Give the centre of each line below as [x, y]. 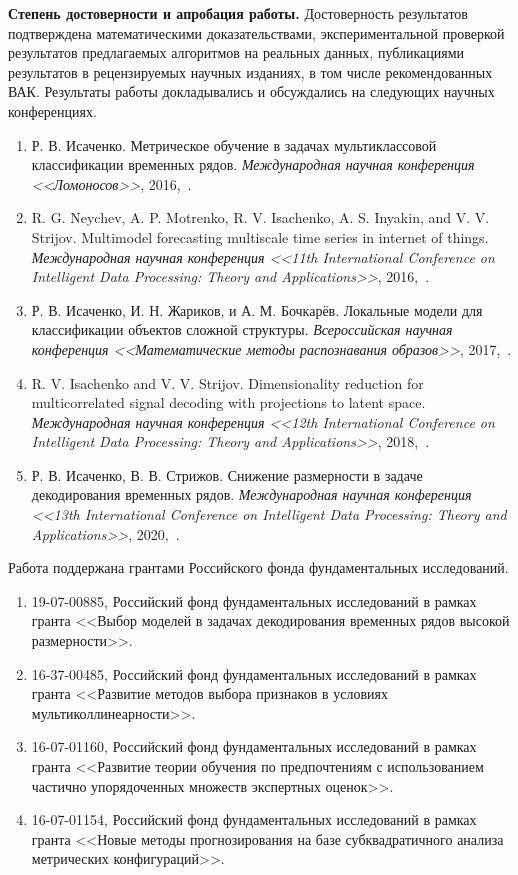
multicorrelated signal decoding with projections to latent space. [228, 402]
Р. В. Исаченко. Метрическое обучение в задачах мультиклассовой [234, 144]
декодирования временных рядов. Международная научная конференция [251, 494]
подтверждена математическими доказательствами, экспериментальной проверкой [256, 32]
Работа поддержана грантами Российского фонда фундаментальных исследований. [258, 567]
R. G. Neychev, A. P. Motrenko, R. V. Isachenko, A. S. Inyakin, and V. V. [260, 217]
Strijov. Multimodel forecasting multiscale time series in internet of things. [260, 236]
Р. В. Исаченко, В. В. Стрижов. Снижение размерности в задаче [227, 474]
